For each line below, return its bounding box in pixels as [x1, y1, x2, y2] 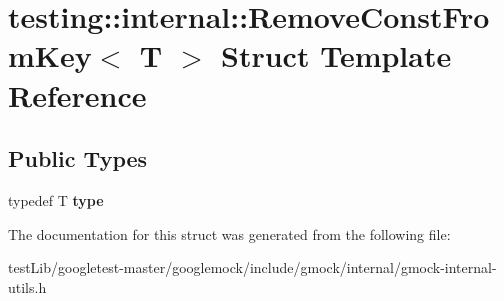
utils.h [8, 276, 47, 297]
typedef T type [8, 189, 104, 210]
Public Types [8, 143, 148, 174]
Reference [8, 74, 147, 115]
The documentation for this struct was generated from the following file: [8, 223, 451, 244]
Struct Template [221, 35, 452, 76]
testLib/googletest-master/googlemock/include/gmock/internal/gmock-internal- [8, 257, 497, 278]
